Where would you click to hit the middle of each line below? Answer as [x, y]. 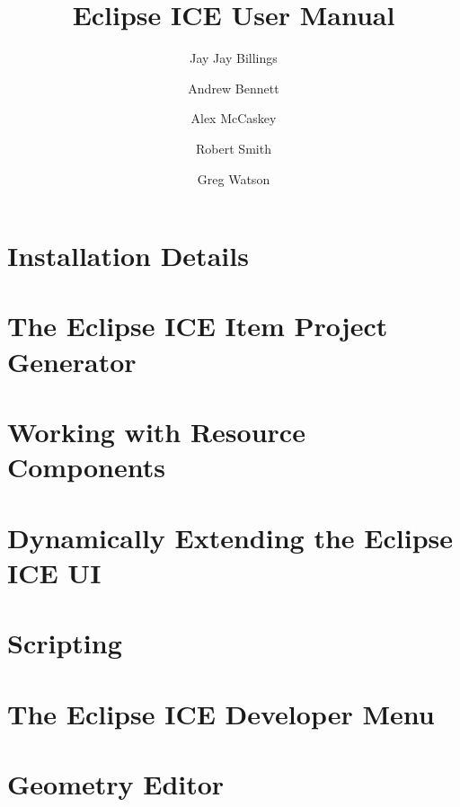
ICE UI [54, 572]
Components [86, 467]
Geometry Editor [116, 783]
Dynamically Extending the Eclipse [230, 537]
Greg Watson [234, 178]
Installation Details [128, 256]
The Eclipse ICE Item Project [198, 326]
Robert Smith [234, 148]
